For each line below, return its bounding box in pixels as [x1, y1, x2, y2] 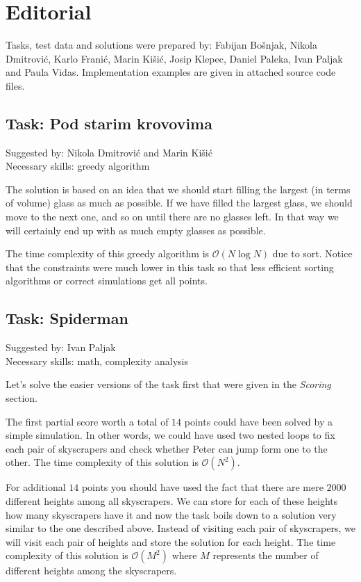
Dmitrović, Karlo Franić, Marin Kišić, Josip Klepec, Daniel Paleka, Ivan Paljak [6, 51, 343, 65]
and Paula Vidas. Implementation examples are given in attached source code [6, 65, 336, 79]
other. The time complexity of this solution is [6, 455, 199, 469]
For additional [6, 480, 66, 494]
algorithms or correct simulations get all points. [6, 273, 208, 288]
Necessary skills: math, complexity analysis [6, 353, 188, 368]
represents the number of [212, 548, 319, 563]
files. [6, 78, 25, 92]
